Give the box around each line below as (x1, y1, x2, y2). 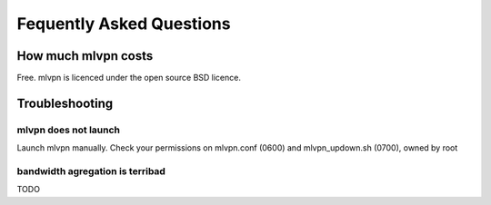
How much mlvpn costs (16, 48, 154, 63)
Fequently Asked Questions (16, 14, 231, 34)
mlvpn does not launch (16, 123, 121, 136)
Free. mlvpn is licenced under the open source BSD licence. (16, 73, 241, 83)
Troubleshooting (16, 95, 114, 111)
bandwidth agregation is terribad (16, 164, 165, 177)
